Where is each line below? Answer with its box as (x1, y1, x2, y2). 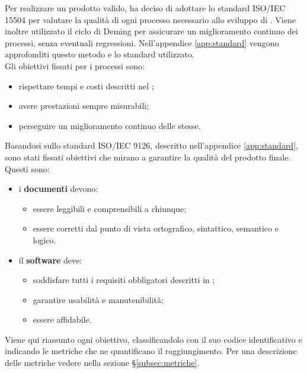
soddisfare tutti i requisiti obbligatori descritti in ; (33, 274, 215, 286)
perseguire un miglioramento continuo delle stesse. (18, 119, 201, 131)
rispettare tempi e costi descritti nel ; (18, 79, 154, 92)
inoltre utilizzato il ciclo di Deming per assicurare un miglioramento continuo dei (5, 25, 298, 37)
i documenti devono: (18, 182, 98, 195)
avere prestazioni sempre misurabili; (18, 99, 149, 112)
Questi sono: (5, 162, 50, 175)
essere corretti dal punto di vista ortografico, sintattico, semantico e (33, 222, 279, 234)
